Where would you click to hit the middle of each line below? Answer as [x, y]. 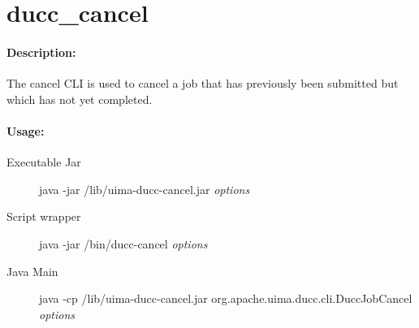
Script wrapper [44, 216]
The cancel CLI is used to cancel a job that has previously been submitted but [203, 83]
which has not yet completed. [80, 99]
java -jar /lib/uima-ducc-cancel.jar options [145, 189]
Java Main [32, 271]
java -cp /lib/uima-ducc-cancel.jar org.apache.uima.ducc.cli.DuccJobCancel [226, 298]
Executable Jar [44, 162]
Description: [41, 52]
